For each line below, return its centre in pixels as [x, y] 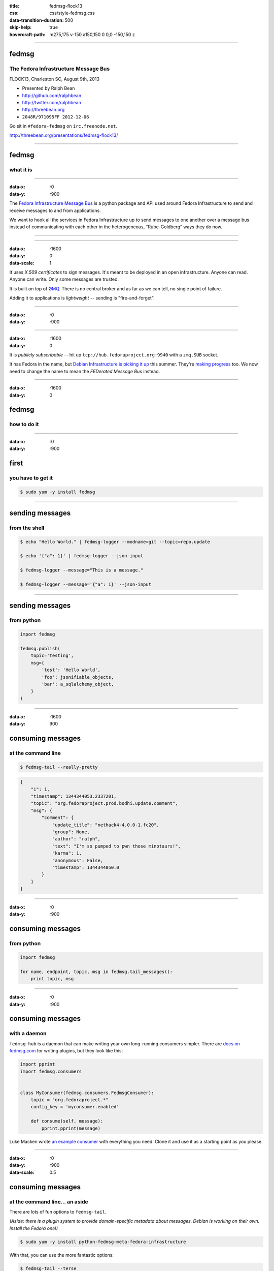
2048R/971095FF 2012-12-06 [56, 117]
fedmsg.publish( [40, 648]
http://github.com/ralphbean [52, 95]
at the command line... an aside [49, 1201]
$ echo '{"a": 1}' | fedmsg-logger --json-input [82, 556]
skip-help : [21, 27]
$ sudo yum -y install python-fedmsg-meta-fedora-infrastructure [103, 1242]
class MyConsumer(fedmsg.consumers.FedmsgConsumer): [87, 1093]
